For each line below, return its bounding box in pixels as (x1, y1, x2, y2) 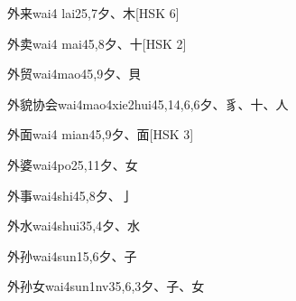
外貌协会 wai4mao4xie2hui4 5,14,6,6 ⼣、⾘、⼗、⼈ (7, 94, 289, 113)
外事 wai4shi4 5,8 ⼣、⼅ (7, 185, 134, 204)
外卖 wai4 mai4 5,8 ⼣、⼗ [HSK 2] (7, 33, 187, 52)
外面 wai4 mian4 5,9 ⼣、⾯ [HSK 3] (7, 125, 194, 144)
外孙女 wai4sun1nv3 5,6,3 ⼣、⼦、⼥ (7, 277, 205, 296)
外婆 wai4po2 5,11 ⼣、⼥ (7, 155, 138, 174)
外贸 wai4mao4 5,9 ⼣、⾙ (7, 64, 142, 83)
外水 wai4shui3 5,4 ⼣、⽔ (7, 216, 141, 235)
